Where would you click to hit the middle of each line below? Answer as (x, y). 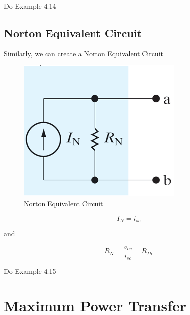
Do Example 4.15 (30, 271)
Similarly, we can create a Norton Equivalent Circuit (84, 53)
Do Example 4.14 (30, 6)
